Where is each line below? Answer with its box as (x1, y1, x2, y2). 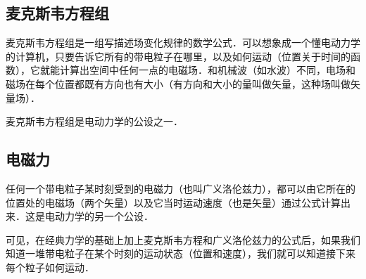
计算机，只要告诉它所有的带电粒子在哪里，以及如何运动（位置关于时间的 (15, 48, 351, 63)
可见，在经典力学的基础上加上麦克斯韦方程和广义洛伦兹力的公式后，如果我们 (6, 232, 360, 247)
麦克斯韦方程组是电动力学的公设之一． (6, 114, 183, 129)
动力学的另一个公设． (54, 209, 153, 223)
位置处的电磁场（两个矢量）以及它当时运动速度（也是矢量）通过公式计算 (6, 195, 341, 209)
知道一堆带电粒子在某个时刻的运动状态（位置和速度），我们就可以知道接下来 (6, 246, 355, 261)
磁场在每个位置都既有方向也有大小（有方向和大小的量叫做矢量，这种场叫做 (6, 76, 351, 91)
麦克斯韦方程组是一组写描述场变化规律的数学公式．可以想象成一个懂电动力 (6, 35, 351, 50)
